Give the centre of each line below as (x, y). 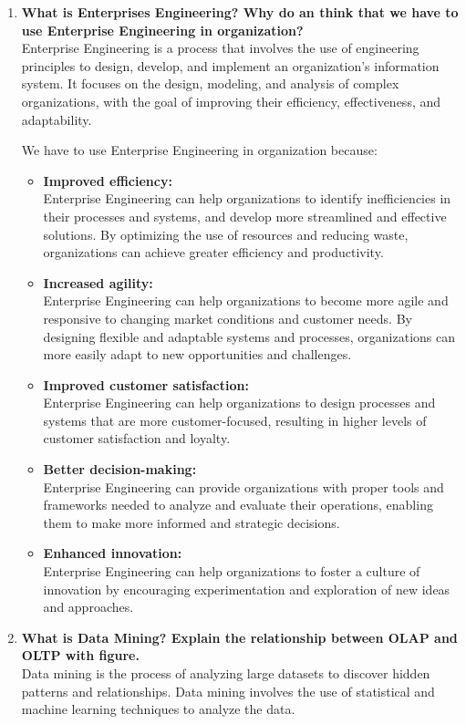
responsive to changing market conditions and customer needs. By (228, 318)
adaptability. (57, 119)
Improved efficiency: (108, 180)
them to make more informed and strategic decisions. (192, 522)
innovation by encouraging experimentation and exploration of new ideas (247, 589)
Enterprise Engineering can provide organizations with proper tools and (243, 486)
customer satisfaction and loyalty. (137, 438)
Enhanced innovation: (113, 553)
